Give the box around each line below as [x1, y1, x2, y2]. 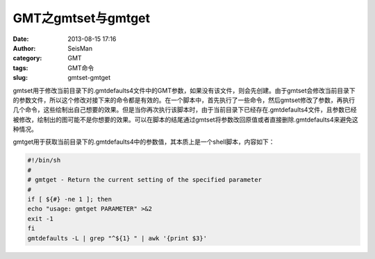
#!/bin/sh [27, 156, 61, 165]
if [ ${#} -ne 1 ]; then [27, 195, 112, 203]
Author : [12, 44, 36, 52]
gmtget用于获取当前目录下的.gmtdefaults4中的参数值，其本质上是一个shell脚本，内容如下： [12, 137, 275, 146]
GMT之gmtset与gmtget [12, 10, 151, 26]
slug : [12, 74, 28, 82]
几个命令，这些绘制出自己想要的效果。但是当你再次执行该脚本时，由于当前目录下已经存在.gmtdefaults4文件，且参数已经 [12, 106, 357, 114]
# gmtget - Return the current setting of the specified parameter [27, 176, 262, 184]
